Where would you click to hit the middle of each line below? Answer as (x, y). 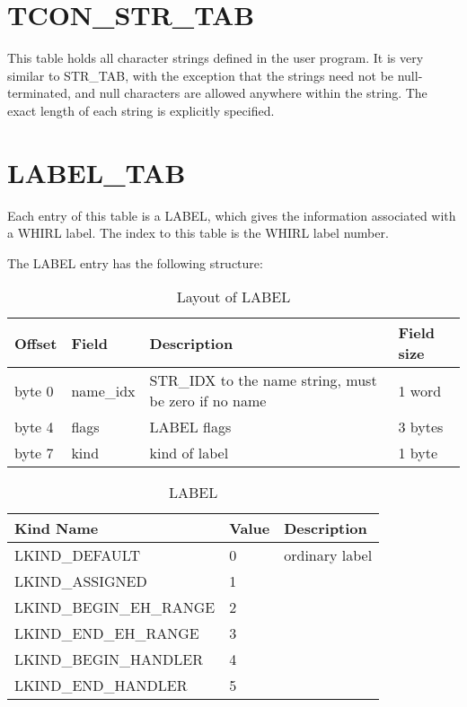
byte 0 (34, 390)
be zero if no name (208, 401)
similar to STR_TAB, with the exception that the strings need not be (201, 75)
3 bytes (421, 427)
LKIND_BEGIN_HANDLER (109, 659)
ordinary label (328, 555)
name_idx (103, 390)
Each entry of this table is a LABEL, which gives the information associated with (232, 215)
